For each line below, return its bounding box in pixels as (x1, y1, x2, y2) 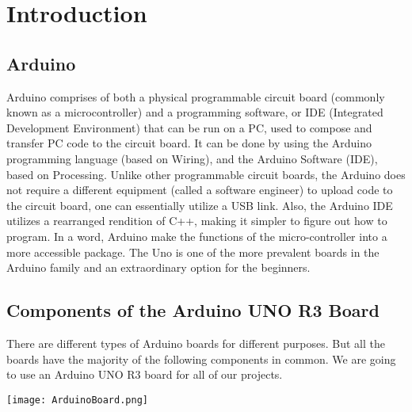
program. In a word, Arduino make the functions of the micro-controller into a (6, 227, 387, 244)
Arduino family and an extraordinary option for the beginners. (6, 259, 311, 276)
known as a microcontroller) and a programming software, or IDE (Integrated (6, 104, 383, 120)
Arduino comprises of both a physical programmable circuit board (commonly (6, 88, 385, 105)
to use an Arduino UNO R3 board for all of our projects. (6, 366, 283, 383)
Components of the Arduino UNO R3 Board (6, 298, 380, 322)
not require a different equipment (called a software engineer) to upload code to (6, 181, 393, 198)
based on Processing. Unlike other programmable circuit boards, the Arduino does (6, 166, 406, 182)
